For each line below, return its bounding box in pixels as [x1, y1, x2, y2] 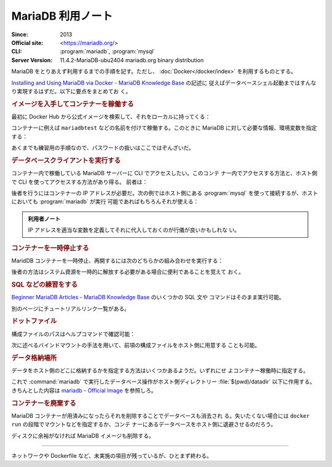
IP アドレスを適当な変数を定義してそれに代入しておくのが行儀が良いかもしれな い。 [28, 226, 240, 233]
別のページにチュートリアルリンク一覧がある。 [11, 305, 130, 312]
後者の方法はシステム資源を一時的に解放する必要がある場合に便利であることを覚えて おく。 [11, 268, 244, 276]
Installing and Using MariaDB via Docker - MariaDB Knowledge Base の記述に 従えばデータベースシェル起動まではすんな [11, 79, 317, 86]
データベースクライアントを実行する [11, 156, 121, 165]
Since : [11, 31, 28, 38]
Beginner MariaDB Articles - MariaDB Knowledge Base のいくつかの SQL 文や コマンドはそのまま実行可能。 [11, 294, 285, 301]
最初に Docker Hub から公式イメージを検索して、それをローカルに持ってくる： [11, 112, 211, 120]
